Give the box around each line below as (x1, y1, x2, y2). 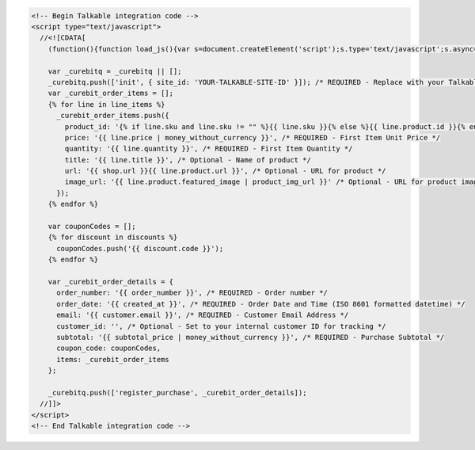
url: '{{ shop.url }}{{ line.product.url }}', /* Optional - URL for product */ (64, 166, 387, 176)
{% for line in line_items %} (47, 100, 165, 109)
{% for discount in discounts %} (47, 233, 178, 242)
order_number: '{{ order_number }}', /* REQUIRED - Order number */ (56, 288, 329, 297)
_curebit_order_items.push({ (56, 111, 169, 120)
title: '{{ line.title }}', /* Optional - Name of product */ (64, 155, 312, 164)
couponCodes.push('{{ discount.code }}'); (56, 244, 224, 253)
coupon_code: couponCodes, (56, 344, 161, 353)
